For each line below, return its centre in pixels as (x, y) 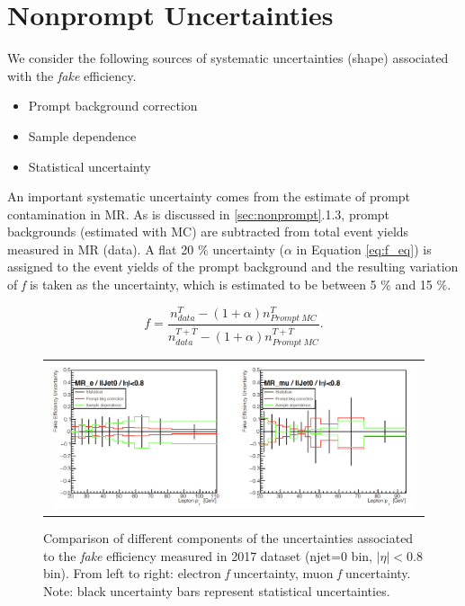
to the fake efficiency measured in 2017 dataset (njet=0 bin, (208, 555)
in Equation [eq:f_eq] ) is (364, 249)
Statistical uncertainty (89, 166)
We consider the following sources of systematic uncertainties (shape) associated (228, 58)
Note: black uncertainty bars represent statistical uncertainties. (217, 590)
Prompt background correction (113, 106)
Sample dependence (82, 135)
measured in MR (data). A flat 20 (101, 249)
